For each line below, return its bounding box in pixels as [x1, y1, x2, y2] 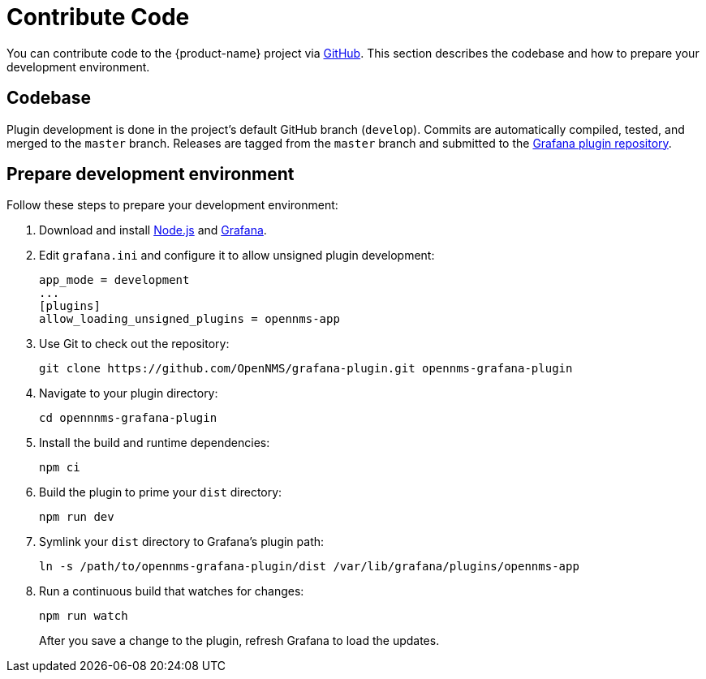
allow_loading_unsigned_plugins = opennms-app [39, 312, 340, 326]
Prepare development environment [6, 164, 295, 185]
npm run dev [39, 510, 114, 524]
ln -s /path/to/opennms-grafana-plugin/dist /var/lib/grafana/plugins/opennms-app [39, 560, 579, 574]
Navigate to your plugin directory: [39, 386, 218, 401]
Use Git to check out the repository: [39, 337, 230, 351]
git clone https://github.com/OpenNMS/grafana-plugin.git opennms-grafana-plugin [39, 362, 573, 376]
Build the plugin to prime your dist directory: [39, 485, 282, 500]
